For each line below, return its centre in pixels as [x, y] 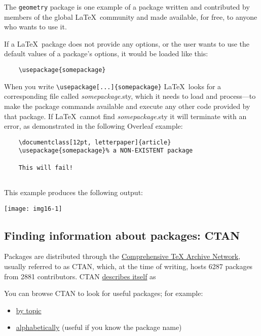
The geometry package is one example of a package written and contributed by [127, 7]
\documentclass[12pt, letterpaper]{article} [95, 142]
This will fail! [46, 167]
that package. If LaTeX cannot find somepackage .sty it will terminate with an [125, 116]
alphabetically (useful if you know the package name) [99, 327]
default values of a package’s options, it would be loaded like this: [106, 53]
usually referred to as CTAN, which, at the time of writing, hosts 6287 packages [128, 266]
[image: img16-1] [33, 209]
